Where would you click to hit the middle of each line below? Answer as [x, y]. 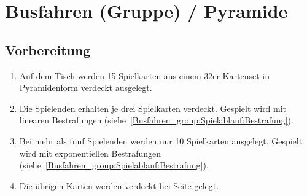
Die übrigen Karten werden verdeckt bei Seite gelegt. [119, 185]
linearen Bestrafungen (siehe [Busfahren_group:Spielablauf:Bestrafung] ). [156, 120]
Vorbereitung [48, 49]
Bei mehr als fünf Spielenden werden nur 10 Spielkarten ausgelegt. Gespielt [161, 140]
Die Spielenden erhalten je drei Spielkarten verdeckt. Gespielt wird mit [153, 108]
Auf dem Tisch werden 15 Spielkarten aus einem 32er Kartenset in [144, 75]
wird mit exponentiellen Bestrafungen [90, 153]
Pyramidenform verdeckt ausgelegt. [86, 88]
